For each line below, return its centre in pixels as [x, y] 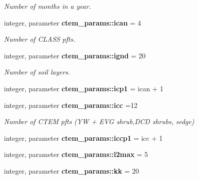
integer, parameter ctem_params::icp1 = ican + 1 [84, 88]
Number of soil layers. [37, 72]
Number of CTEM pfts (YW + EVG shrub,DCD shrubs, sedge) [99, 121]
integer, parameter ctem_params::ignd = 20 [75, 55]
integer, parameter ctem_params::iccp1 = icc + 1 [84, 138]
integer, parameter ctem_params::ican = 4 [73, 22]
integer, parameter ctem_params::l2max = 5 [76, 154]
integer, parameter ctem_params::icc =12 [71, 105]
